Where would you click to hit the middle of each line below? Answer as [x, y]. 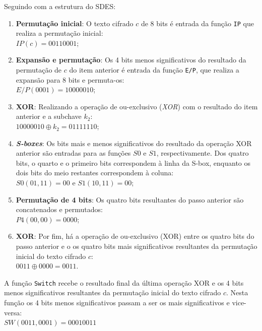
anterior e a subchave [49, 116]
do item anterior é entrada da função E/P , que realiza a [154, 70]
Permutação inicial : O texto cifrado [75, 23]
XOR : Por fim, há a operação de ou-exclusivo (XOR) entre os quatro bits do [135, 236]
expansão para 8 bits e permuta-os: [70, 79]
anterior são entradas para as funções [73, 153]
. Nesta [237, 292]
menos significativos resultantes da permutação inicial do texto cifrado [113, 292]
